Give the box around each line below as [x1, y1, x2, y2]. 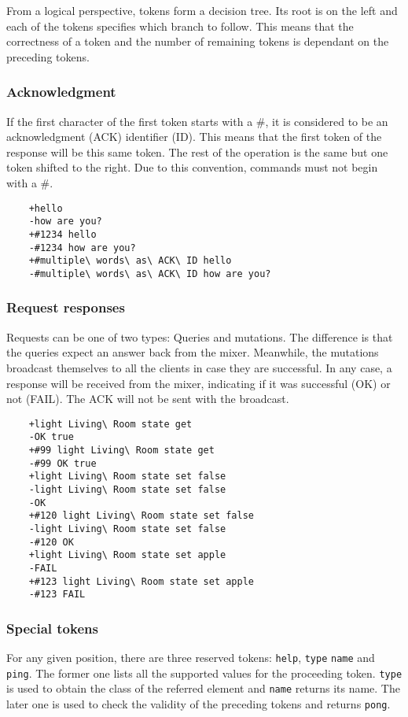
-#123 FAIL [28, 589, 86, 601]
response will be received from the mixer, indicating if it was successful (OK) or [6, 375, 391, 391]
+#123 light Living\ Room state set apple [28, 575, 254, 587]
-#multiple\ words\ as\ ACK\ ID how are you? [28, 268, 271, 279]
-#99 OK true [28, 457, 97, 469]
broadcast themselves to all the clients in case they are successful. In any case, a [6, 359, 392, 375]
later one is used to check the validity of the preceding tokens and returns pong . [6, 696, 391, 712]
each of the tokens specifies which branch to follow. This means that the [6, 17, 354, 34]
